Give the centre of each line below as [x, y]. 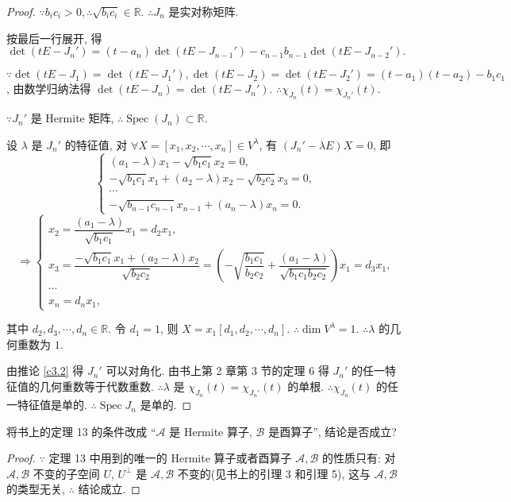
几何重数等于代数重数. [96, 386]
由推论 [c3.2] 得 [45, 371]
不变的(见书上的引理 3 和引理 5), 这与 [274, 473]
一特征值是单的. [47, 405]
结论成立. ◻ [109, 489]
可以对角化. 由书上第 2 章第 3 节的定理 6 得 [217, 371]
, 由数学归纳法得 [49, 89]
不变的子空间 [66, 473]
